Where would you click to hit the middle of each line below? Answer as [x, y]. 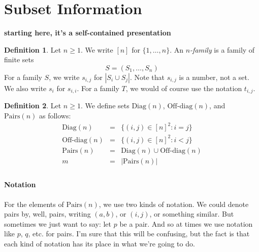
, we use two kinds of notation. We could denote [174, 204]
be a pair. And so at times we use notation [186, 223]
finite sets [19, 59]
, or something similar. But [192, 214]
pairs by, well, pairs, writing [47, 214]
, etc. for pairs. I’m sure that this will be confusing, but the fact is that [139, 234]
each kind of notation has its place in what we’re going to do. [100, 243]
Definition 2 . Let [33, 106]
